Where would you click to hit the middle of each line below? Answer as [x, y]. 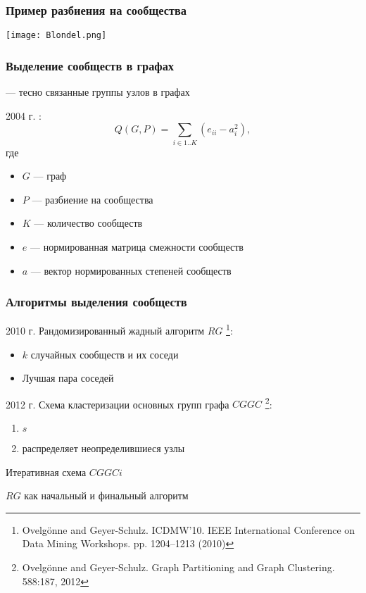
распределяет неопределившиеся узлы [103, 448]
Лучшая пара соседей [68, 378]
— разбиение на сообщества [93, 199]
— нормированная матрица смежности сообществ [137, 246]
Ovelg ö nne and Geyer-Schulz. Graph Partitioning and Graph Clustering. [178, 567]
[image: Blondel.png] [56, 36]
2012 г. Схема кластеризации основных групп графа [118, 404]
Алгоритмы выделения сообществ [96, 302]
